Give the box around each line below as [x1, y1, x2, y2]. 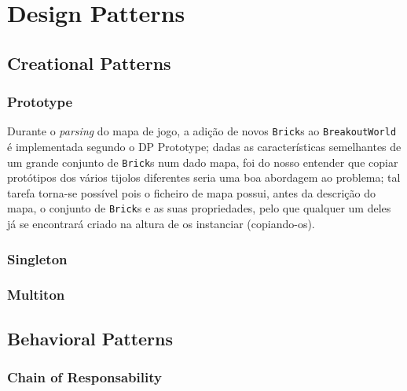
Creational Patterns [7, 50, 171, 75]
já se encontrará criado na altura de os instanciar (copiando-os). [7, 216, 315, 232]
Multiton [7, 285, 65, 304]
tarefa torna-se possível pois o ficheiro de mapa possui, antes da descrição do [7, 184, 376, 201]
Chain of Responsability [7, 367, 162, 387]
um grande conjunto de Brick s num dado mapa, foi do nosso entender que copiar [7, 153, 398, 170]
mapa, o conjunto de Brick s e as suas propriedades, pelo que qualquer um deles [7, 200, 391, 216]
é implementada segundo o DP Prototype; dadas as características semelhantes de [7, 138, 401, 155]
